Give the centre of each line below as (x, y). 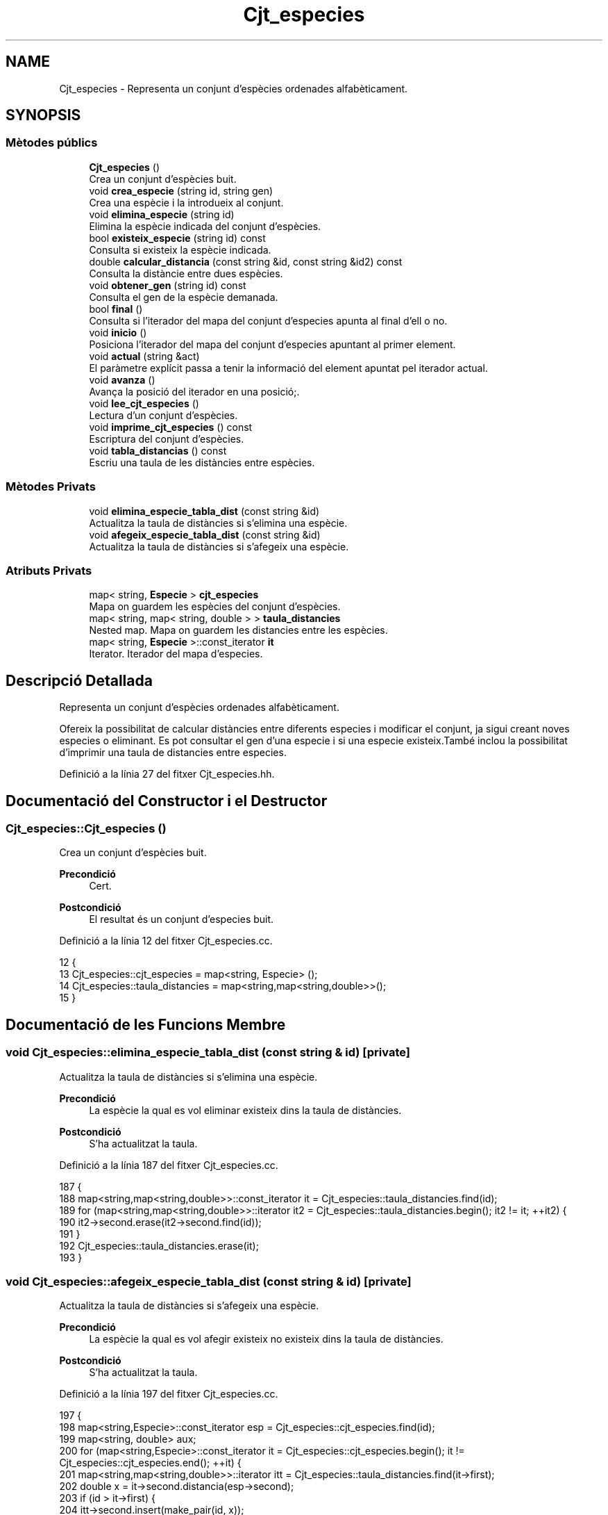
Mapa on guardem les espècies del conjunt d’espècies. (215, 607)
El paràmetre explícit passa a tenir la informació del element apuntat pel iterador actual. (288, 368)
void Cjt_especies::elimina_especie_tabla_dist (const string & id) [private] (208, 1053)
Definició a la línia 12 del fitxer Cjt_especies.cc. (166, 941)
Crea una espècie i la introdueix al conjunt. (186, 202)
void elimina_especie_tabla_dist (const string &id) (204, 511)
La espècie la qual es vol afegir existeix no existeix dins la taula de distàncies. (266, 1339)
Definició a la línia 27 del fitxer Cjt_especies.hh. (167, 774)
